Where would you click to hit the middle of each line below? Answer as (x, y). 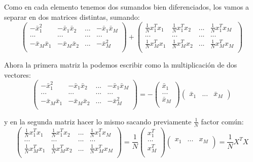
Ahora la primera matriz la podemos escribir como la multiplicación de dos (121, 65)
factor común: (222, 121)
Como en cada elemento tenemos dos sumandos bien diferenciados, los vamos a (127, 7)
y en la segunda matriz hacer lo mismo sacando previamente (98, 121)
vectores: (17, 74)
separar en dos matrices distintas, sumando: (72, 17)
